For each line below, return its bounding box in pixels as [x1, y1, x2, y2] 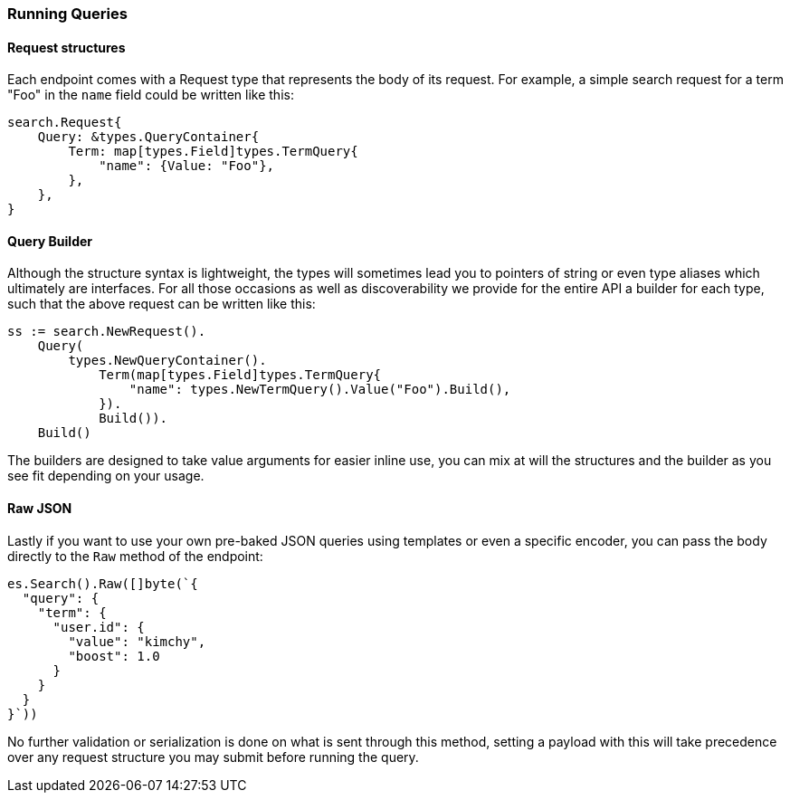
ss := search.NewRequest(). [7, 324, 206, 339]
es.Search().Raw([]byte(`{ [7, 576, 198, 591]
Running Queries [7, 5, 128, 23]
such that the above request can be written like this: [7, 296, 316, 312]
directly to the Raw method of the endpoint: [7, 548, 263, 564]
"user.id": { [52, 619, 145, 634]
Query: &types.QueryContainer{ [37, 129, 260, 145]
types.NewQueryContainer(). [68, 353, 267, 368]
